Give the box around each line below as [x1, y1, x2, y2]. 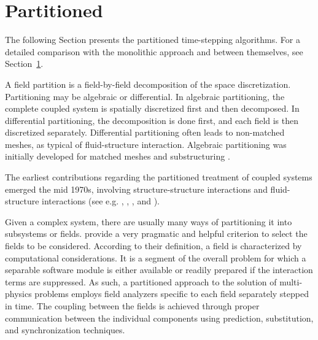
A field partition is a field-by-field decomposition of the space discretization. [5, 77, 291, 90]
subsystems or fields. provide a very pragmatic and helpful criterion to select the [5, 227, 308, 240]
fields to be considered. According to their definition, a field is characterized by [5, 239, 302, 252]
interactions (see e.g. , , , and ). [42, 195, 160, 207]
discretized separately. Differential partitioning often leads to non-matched [5, 126, 285, 139]
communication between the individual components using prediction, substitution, [5, 311, 314, 324]
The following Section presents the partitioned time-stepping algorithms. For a [5, 33, 300, 46]
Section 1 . [5, 57, 44, 70]
